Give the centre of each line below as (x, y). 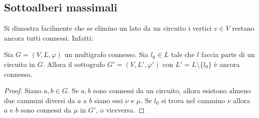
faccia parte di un (228, 54)
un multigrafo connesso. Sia (106, 54)
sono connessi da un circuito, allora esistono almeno (172, 90)
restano (243, 28)
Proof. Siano (23, 90)
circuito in (20, 64)
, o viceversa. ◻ (120, 110)
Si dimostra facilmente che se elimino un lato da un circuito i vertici (108, 28)
